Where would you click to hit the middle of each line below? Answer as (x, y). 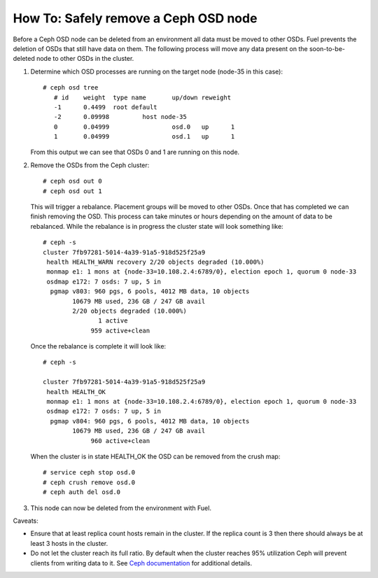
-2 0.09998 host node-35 (120, 117)
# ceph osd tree (71, 88)
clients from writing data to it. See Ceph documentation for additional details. (141, 563)
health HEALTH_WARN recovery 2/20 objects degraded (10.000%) (155, 262)
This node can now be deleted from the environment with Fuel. (121, 508)
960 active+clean (120, 440)
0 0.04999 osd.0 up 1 (144, 127)
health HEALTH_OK (76, 392)
